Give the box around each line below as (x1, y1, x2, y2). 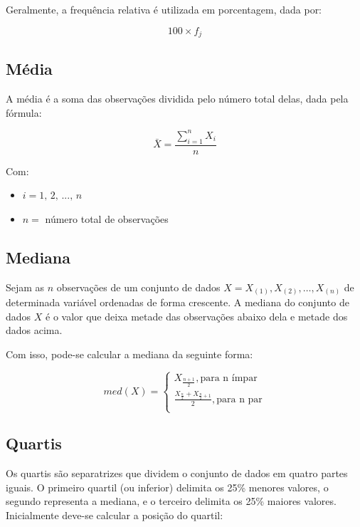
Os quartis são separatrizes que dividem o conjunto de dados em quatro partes (6, 466, 348, 481)
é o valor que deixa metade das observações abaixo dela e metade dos (46, 308, 348, 323)
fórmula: (6, 105, 42, 120)
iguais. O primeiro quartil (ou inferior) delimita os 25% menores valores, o (6, 479, 329, 494)
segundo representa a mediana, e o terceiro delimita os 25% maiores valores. (6, 494, 337, 508)
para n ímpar (200, 372, 258, 383)
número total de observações (45, 211, 169, 226)
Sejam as (6, 279, 45, 294)
